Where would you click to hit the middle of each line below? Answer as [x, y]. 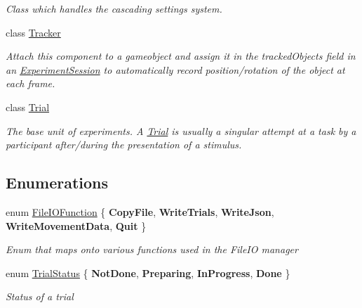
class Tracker [33, 32]
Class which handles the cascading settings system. [114, 8]
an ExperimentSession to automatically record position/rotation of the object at [175, 69]
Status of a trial [40, 296]
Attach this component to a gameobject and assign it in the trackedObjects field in [181, 56]
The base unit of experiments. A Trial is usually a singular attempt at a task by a [181, 130]
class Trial [28, 107]
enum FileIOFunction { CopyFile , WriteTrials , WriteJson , [140, 211]
